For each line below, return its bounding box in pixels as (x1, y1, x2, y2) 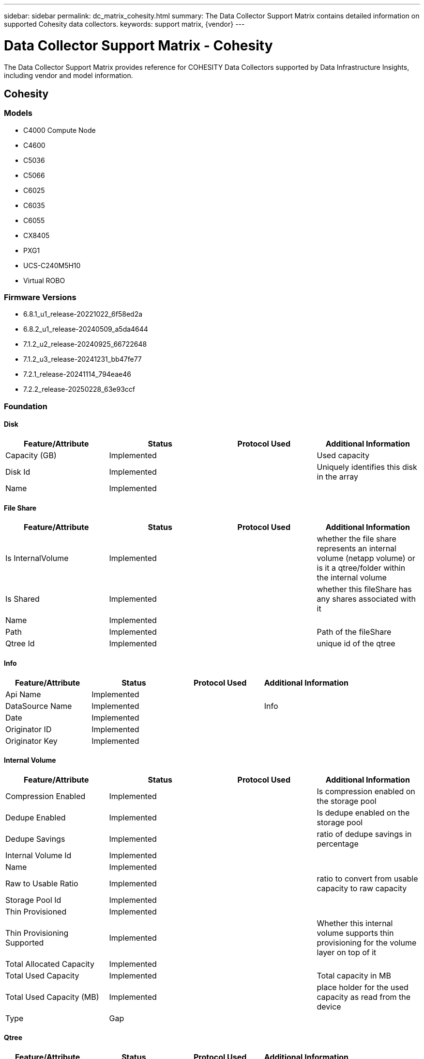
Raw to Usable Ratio (5, 878, 78, 888)
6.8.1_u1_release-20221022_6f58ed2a (23, 310, 143, 319)
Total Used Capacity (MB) (5, 992, 99, 1002)
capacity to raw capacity (317, 883, 407, 893)
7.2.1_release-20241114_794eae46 (23, 370, 131, 379)
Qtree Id (5, 639, 35, 649)
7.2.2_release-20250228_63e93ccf (23, 385, 135, 394)
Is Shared (5, 594, 40, 604)
